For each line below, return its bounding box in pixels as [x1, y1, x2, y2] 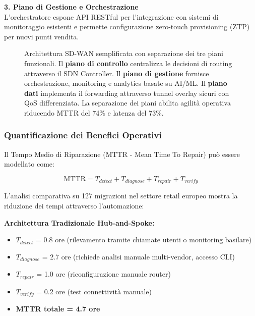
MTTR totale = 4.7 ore [16, 303, 100, 314]
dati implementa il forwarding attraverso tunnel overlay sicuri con [24, 87, 229, 98]
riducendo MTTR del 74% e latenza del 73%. [24, 107, 164, 118]
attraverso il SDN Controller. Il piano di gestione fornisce [24, 68, 209, 78]
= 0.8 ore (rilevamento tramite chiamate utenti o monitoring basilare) [36, 234, 252, 245]
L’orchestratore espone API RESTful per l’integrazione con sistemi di [4, 11, 219, 22]
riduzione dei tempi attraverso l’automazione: [4, 200, 144, 210]
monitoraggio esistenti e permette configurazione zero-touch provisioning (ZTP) [4, 21, 250, 32]
